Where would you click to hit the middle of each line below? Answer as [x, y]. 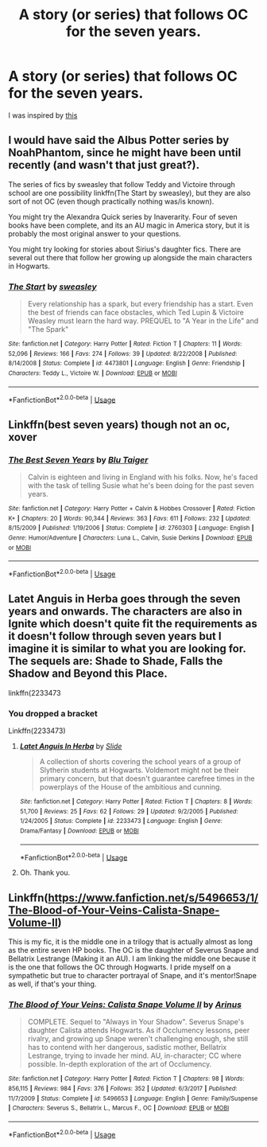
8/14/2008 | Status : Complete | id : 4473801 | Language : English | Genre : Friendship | [126, 364]
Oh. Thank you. [45, 872]
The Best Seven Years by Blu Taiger [78, 459]
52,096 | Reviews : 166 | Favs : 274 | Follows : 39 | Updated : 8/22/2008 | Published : [123, 353]
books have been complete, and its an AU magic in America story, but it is [129, 225]
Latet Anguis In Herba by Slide [71, 747]
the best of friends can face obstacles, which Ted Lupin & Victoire [135, 313]
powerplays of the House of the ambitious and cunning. [131, 787]
